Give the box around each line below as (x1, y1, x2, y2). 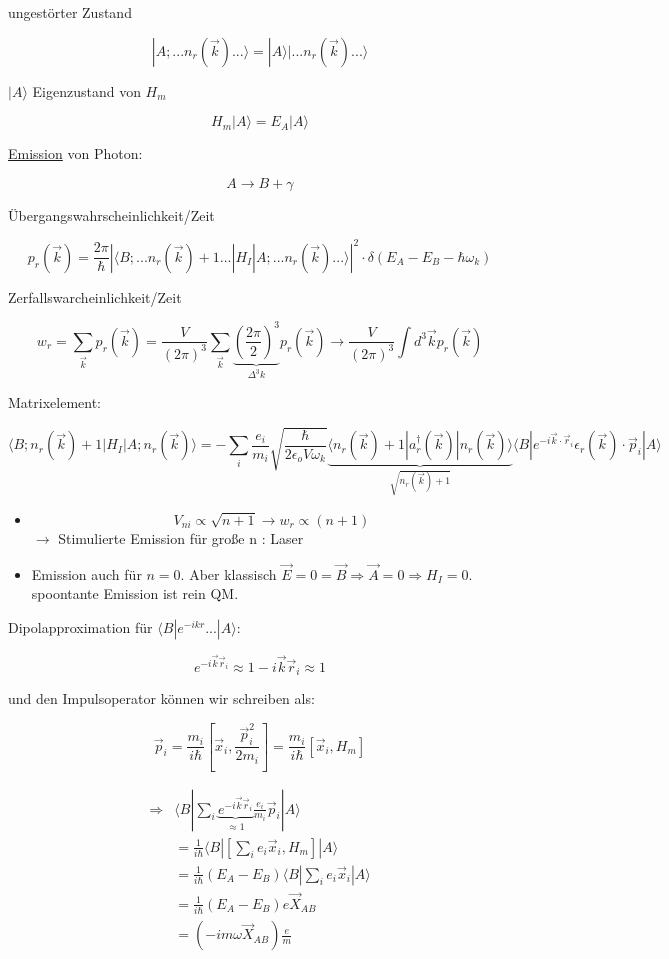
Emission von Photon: (8, 143, 143, 164)
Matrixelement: (8, 391, 101, 412)
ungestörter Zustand (8, 2, 132, 22)
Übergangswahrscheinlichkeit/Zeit (8, 204, 215, 225)
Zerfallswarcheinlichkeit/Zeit (8, 286, 182, 307)
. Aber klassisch (180, 563, 277, 584)
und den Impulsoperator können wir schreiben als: (8, 688, 315, 709)
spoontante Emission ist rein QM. (31, 583, 239, 604)
